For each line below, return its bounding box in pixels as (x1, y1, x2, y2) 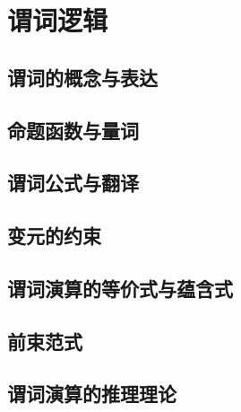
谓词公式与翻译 (7, 169, 139, 197)
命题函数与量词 (7, 116, 139, 144)
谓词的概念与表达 (7, 63, 158, 91)
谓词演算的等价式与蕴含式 (7, 274, 233, 302)
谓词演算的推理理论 (7, 380, 176, 408)
